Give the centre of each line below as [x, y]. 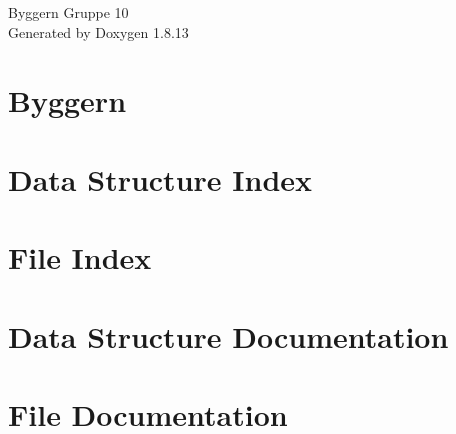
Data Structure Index [160, 178]
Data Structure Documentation [228, 335]
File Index [80, 257]
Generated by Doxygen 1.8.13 [98, 31]
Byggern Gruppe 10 [68, 12]
